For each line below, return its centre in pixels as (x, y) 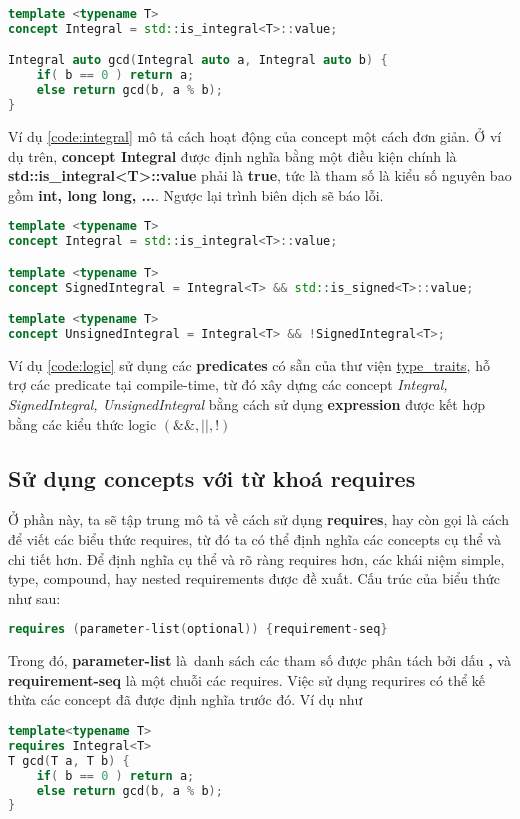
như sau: (34, 597)
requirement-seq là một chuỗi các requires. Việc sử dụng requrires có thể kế (247, 679)
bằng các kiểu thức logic (82, 423)
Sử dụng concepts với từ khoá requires (212, 477)
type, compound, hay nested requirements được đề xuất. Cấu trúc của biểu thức (254, 578)
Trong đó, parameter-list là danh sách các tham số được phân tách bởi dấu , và (259, 660)
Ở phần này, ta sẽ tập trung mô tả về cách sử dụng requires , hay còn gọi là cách (258, 519)
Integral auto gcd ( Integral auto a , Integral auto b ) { (198, 60)
